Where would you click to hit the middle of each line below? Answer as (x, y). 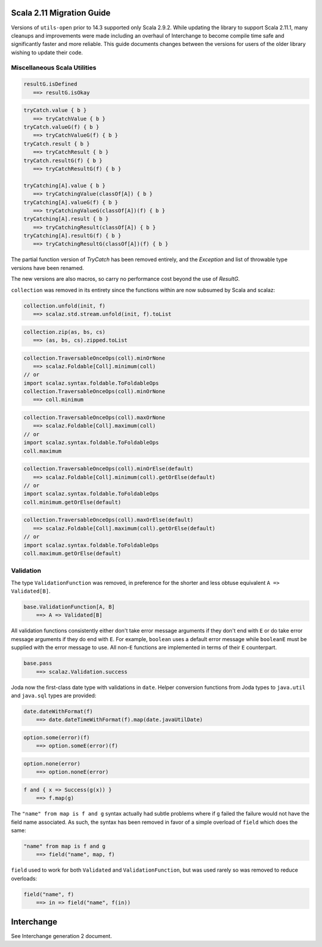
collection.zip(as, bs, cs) (64, 332)
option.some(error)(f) (57, 737)
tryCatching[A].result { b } (66, 219)
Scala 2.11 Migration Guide (61, 13)
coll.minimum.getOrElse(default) (72, 502)
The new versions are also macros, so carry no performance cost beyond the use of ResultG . (126, 279)
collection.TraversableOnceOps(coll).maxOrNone (94, 418)
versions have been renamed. (47, 268)
